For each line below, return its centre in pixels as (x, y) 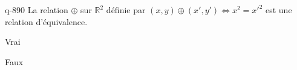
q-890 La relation (37, 10)
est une (279, 10)
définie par (126, 10)
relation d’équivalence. (46, 21)
